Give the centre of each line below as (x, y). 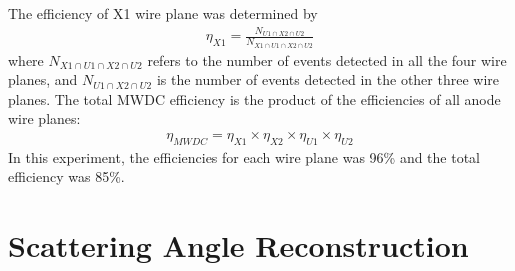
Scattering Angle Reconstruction (238, 245)
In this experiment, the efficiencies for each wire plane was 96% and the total (244, 156)
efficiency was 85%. (66, 176)
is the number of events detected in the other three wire (327, 79)
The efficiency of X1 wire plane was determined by (163, 13)
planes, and (43, 79)
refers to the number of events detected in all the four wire (327, 59)
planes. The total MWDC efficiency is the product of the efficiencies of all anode (254, 98)
